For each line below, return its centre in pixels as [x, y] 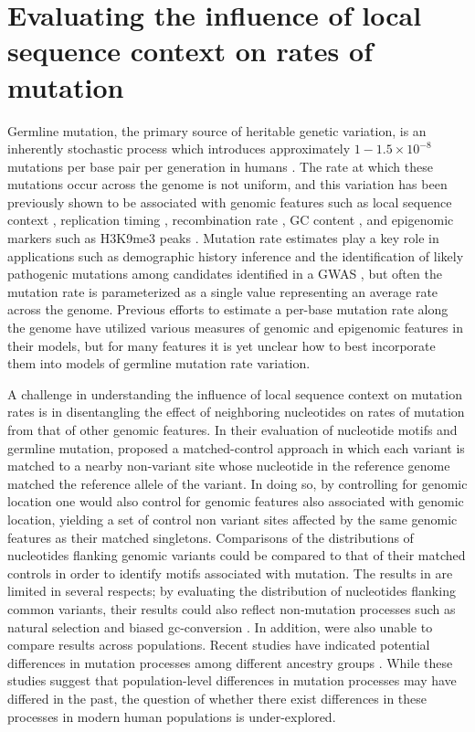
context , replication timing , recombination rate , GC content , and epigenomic [231, 220]
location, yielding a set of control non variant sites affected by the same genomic [232, 519]
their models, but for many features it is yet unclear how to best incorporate [222, 345]
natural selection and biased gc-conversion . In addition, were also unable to [220, 626]
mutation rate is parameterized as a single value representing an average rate [223, 291]
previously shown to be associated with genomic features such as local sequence [230, 202]
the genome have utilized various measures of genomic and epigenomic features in [235, 328]
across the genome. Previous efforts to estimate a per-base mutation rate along [228, 309]
